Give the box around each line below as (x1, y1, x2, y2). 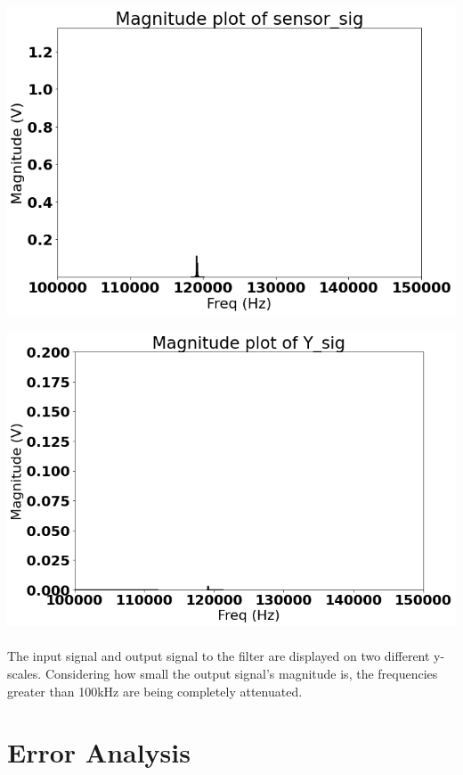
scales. (7, 664, 42, 683)
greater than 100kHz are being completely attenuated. (7, 681, 303, 700)
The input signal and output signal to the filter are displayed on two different (7, 647, 430, 665)
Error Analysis (7, 734, 191, 771)
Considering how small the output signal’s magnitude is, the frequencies (45, 664, 438, 683)
